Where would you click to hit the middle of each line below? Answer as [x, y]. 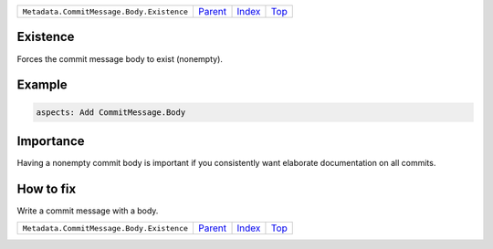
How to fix [47, 188]
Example [42, 85]
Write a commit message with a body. [88, 211]
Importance [51, 141]
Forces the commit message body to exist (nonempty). [120, 58]
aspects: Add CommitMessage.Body [111, 112]
